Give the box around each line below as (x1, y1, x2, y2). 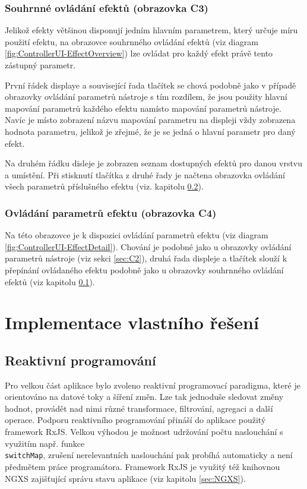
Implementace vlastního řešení (5, 310, 259, 335)
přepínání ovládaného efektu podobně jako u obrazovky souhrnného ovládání (5, 263, 284, 276)
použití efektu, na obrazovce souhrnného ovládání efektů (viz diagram (5, 35, 258, 48)
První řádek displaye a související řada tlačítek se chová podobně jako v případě (5, 78, 296, 91)
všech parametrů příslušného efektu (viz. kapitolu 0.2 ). (5, 180, 204, 193)
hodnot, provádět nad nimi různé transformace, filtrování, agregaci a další (5, 402, 273, 414)
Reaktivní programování (5, 351, 156, 369)
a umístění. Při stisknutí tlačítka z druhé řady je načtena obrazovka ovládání (5, 168, 285, 181)
